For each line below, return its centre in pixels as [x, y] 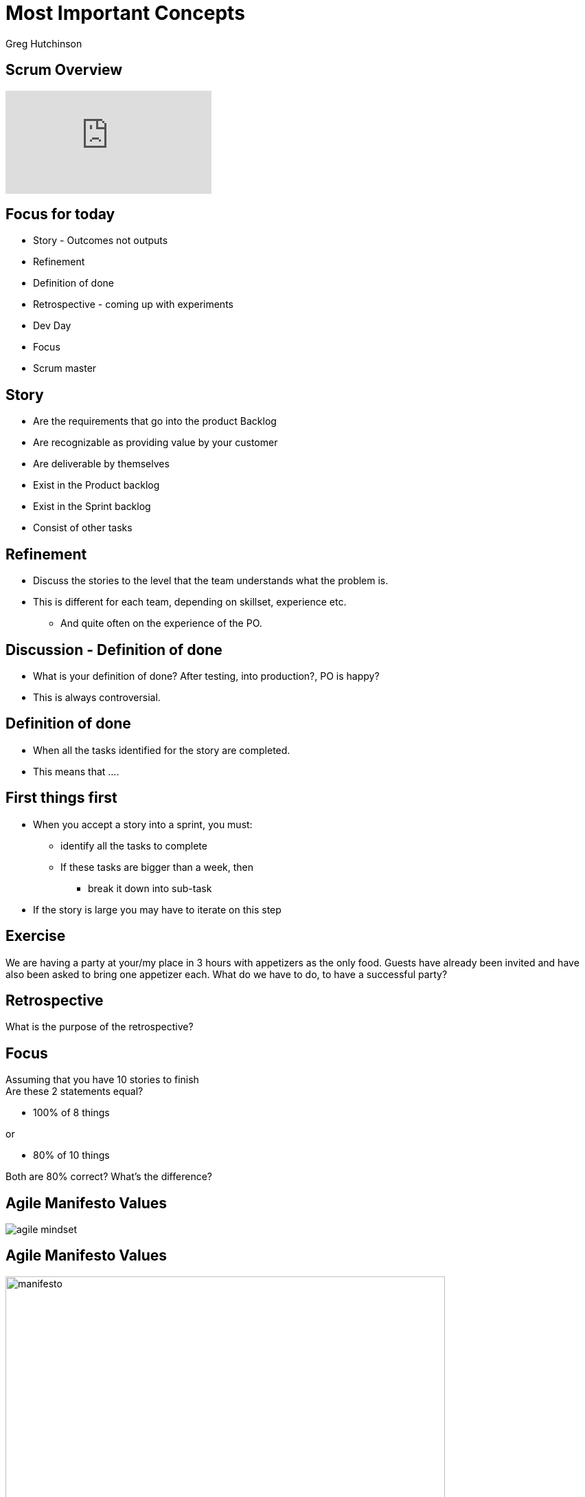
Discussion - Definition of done [114, 650]
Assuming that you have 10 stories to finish [102, 1080]
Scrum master [65, 368]
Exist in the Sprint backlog [92, 507]
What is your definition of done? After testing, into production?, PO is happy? [206, 676]
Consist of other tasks [83, 528]
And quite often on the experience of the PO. [161, 623]
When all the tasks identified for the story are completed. [162, 750]
